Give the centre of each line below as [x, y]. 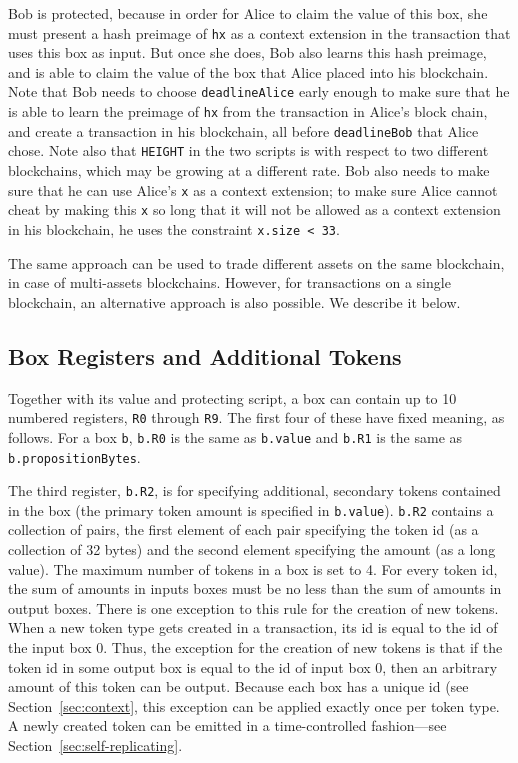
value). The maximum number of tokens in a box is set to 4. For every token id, [253, 568]
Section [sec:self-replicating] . [95, 745]
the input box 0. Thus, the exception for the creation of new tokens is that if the [255, 647]
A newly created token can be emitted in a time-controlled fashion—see [227, 725]
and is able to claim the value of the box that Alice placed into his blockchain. [248, 71]
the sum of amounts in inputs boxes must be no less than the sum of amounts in [255, 588]
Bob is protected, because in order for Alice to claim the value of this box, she [248, 13]
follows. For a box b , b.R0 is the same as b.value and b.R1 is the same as [235, 436]
